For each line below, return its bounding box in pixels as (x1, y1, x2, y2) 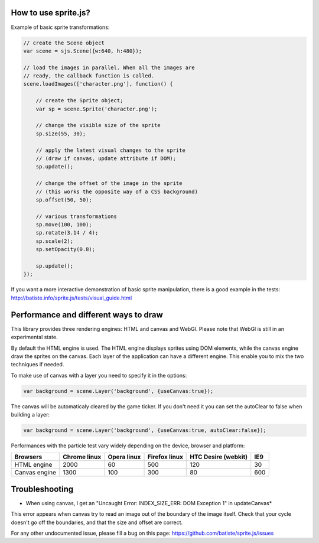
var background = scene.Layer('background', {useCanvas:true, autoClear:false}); (23, 427, 267, 434)
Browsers (14, 453, 43, 461)
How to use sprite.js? (11, 8, 91, 18)
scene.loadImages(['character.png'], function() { (23, 80, 174, 87)
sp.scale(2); (35, 238, 74, 245)
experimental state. (11, 334, 58, 341)
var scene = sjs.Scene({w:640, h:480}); (23, 47, 142, 54)
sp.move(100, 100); (35, 222, 93, 228)
